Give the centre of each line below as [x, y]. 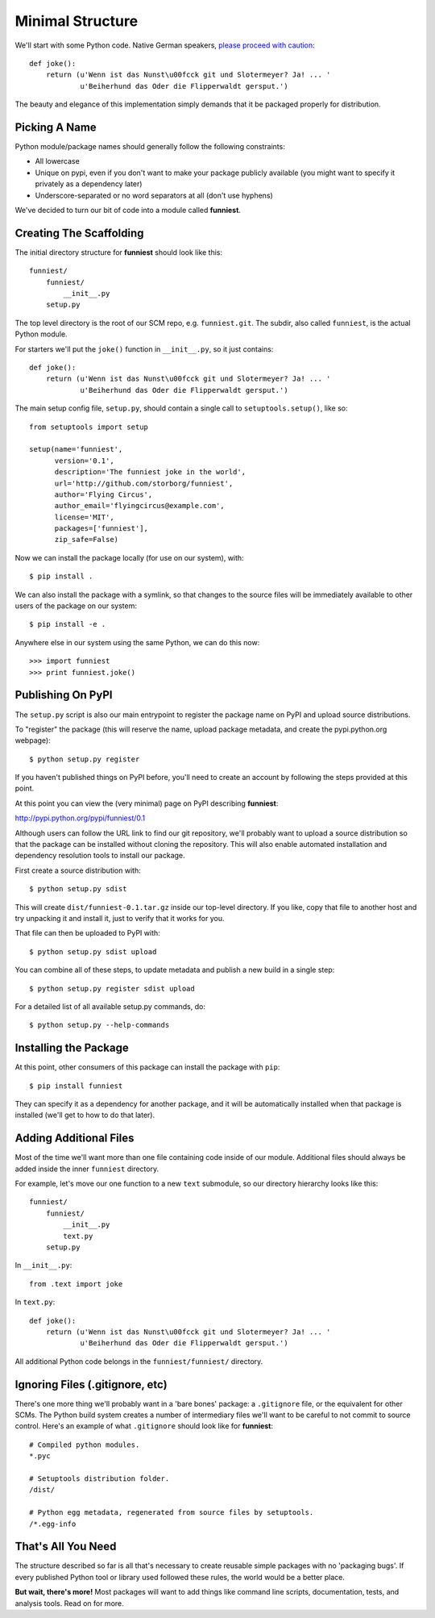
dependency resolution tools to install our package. [100, 856]
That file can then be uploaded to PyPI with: [87, 933]
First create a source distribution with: [78, 870]
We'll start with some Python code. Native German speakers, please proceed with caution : [165, 45]
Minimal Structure [77, 21]
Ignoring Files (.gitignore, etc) [91, 1384]
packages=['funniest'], [101, 529]
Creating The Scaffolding [79, 233]
